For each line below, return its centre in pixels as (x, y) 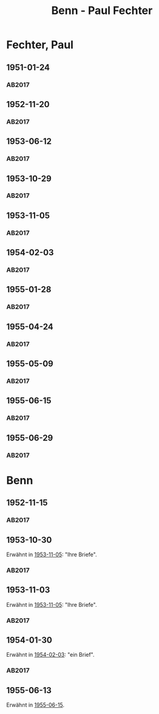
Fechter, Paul (40, 45)
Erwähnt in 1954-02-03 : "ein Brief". (51, 655)
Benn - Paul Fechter (102, 11)
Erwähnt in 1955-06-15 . (36, 705)
